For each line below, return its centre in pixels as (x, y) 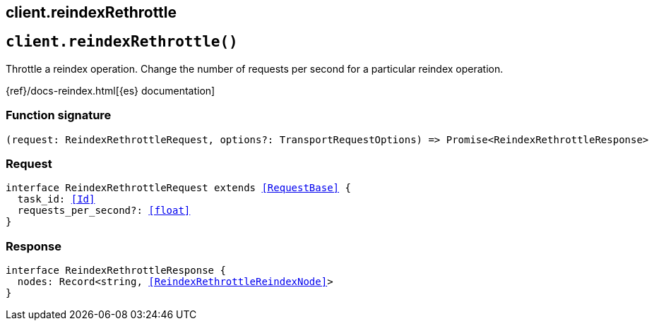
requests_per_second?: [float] (104, 211)
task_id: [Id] (56, 199)
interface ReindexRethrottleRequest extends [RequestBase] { (178, 188)
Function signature (59, 115)
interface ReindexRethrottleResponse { (116, 271)
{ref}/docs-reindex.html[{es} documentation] (111, 90)
